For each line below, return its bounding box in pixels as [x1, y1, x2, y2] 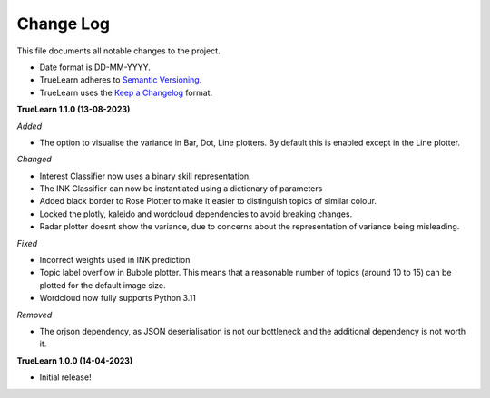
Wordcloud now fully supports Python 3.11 [39, 293, 197, 304]
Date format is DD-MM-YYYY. [39, 62, 152, 73]
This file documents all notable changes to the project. [16, 45, 221, 56]
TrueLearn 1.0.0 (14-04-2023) [16, 354, 133, 366]
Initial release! [39, 372, 92, 383]
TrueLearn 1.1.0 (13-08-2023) [16, 104, 131, 115]
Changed [16, 154, 52, 165]
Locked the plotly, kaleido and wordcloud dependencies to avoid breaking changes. [39, 209, 353, 219]
